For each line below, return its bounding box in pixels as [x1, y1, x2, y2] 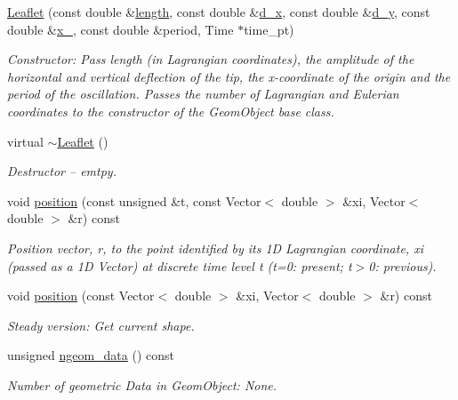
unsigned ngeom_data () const [7, 346, 175, 364]
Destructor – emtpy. [7, 162, 117, 180]
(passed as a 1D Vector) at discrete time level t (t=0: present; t [7, 256, 352, 275]
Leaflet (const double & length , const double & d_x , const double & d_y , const [7, 3, 430, 20]
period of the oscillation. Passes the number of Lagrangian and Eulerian [7, 84, 399, 103]
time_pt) [244, 20, 294, 38]
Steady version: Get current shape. [7, 316, 195, 334]
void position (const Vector [7, 286, 155, 305]
